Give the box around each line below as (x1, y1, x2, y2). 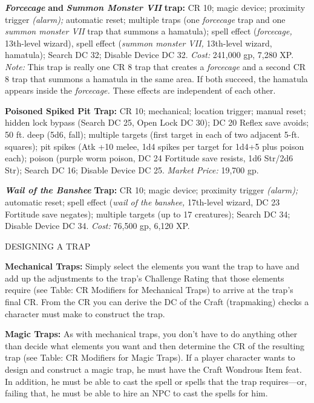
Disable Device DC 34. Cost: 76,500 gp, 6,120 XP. (5, 219, 190, 232)
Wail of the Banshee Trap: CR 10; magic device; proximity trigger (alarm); (5, 184, 298, 196)
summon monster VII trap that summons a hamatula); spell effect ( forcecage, (5, 25, 292, 37)
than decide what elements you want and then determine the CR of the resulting (5, 339, 305, 352)
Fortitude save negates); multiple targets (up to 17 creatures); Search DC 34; (5, 207, 290, 220)
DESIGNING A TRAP (5, 239, 91, 252)
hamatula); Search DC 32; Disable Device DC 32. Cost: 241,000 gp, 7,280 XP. (5, 48, 294, 61)
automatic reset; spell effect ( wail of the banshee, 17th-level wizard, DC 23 (5, 195, 280, 208)
